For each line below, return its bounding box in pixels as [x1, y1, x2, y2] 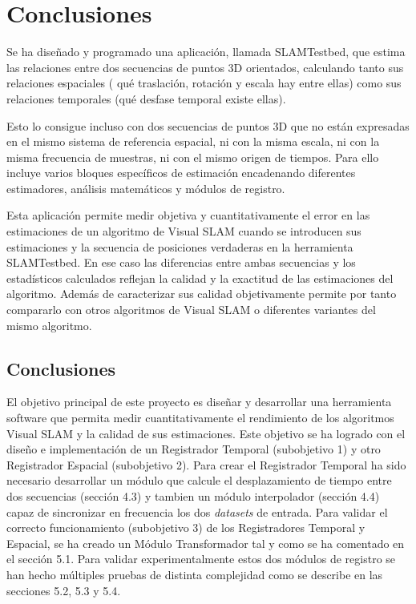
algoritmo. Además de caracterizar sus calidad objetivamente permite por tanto [6, 285, 397, 302]
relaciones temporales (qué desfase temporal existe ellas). [6, 90, 286, 107]
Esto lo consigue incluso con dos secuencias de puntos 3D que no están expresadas [6, 117, 410, 134]
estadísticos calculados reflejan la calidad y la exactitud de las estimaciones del [6, 269, 394, 286]
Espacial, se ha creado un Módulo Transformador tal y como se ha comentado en [6, 534, 405, 551]
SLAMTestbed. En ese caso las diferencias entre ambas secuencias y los [6, 254, 356, 271]
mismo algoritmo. [6, 316, 92, 333]
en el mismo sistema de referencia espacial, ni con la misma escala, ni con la [6, 133, 380, 150]
